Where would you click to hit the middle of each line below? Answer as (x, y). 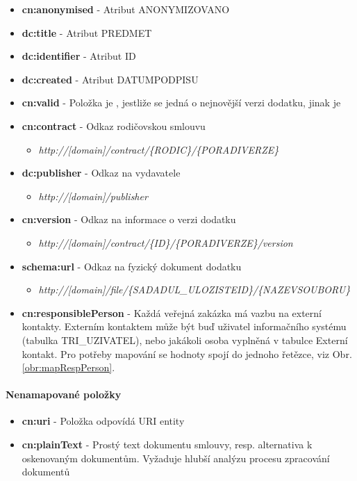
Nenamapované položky (64, 394)
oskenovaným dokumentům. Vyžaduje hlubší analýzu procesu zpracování (176, 458)
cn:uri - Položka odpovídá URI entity (103, 421)
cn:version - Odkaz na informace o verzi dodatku (129, 219)
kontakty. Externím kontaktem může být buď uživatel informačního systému (184, 326)
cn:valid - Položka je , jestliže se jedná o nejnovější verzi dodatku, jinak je (181, 103)
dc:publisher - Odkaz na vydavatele (101, 173)
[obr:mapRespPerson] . (68, 367)
